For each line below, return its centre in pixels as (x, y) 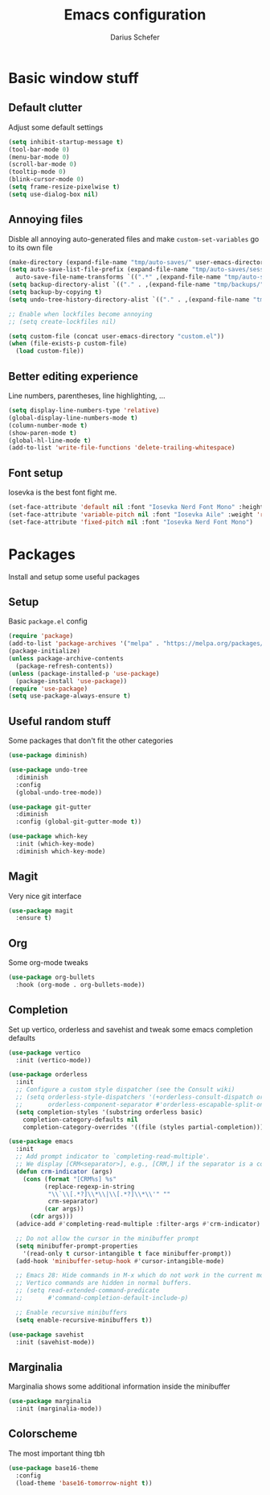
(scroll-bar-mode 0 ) (43, 164)
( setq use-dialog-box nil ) (53, 194)
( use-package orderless (48, 1075)
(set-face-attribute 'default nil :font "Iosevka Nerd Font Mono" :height (136, 507)
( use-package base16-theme (53, 1468)
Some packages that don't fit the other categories (91, 741)
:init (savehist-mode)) (55, 1342)
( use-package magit (41, 911)
